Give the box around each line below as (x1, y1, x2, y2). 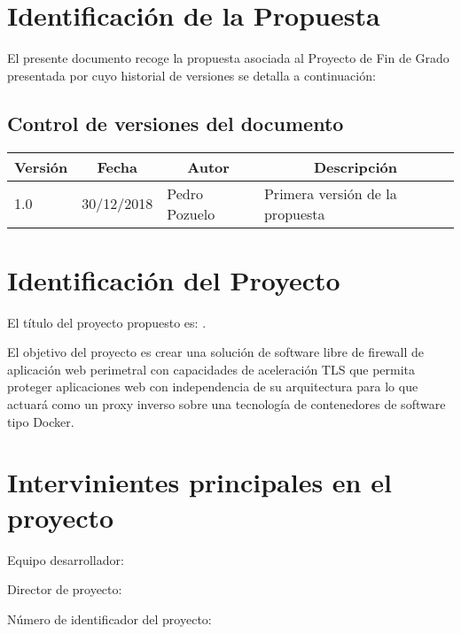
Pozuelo (167, 203, 215, 224)
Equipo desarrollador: (7, 550, 124, 568)
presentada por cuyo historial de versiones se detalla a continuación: (7, 66, 376, 84)
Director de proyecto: (7, 580, 122, 599)
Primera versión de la (263, 182, 397, 204)
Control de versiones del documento (7, 109, 344, 136)
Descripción (313, 156, 398, 177)
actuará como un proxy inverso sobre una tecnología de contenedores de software (7, 395, 446, 414)
